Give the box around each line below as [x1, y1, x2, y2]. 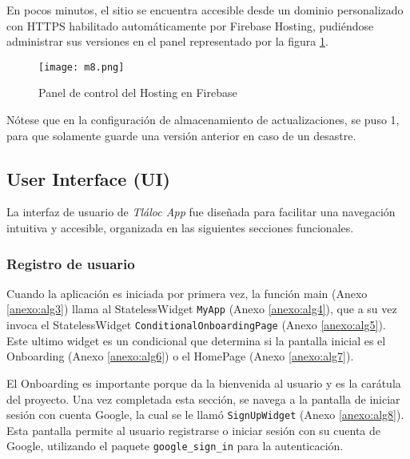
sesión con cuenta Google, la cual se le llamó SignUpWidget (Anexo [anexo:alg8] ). [6, 406, 404, 423]
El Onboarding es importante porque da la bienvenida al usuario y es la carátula [6, 374, 401, 391]
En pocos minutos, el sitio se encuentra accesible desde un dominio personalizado [6, 2, 404, 18]
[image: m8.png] [38, 61, 125, 73]
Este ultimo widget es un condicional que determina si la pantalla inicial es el [6, 332, 386, 348]
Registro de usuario [6, 253, 135, 273]
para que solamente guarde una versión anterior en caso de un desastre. [6, 127, 356, 143]
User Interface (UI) [6, 166, 170, 191]
